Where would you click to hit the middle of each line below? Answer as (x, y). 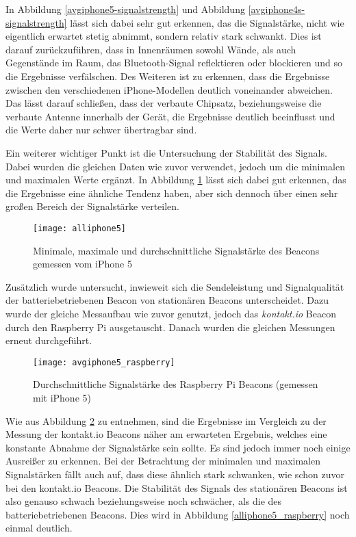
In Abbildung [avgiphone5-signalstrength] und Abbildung (125, 9)
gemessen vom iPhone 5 (82, 264)
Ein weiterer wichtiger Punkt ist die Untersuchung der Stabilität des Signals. (166, 152)
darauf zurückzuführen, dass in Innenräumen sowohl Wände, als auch (151, 49)
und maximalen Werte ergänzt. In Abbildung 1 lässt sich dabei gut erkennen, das (176, 180)
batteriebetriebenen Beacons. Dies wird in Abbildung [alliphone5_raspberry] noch (178, 514)
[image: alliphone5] (80, 228)
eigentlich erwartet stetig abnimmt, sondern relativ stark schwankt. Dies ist (164, 36)
